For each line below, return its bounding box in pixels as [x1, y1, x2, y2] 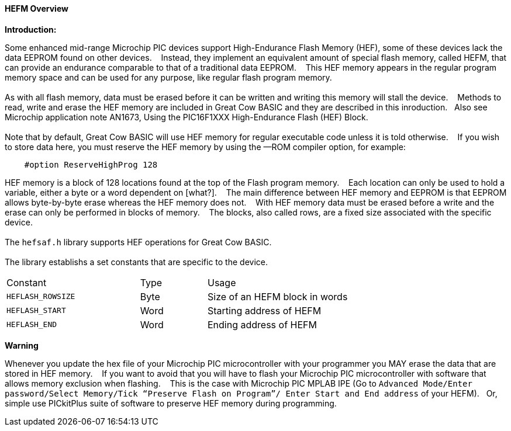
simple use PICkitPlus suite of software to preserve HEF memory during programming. [5, 398, 337, 408]
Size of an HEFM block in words [207, 290, 348, 303]
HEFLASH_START [6, 306, 66, 315]
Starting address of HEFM [207, 304, 322, 317]
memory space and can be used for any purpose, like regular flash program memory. [5, 72, 332, 82]
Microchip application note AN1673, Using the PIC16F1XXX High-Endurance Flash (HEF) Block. [5, 112, 368, 122]
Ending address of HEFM [207, 318, 317, 331]
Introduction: [5, 24, 57, 34]
